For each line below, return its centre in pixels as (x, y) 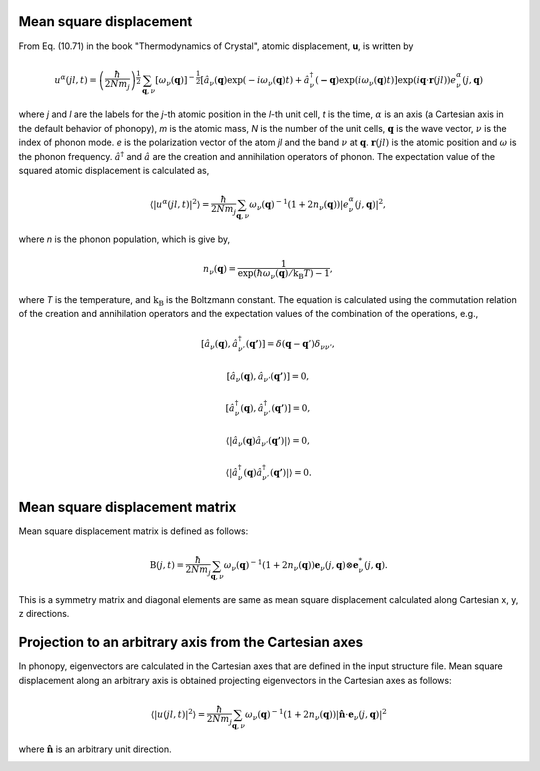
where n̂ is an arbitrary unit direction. (95, 749)
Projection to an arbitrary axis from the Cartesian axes (191, 642)
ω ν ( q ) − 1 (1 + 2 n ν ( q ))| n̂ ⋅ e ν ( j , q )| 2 (316, 714)
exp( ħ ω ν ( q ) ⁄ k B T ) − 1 (283, 274)
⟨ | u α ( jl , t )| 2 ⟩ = (179, 203)
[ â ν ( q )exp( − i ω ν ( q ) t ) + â (255, 81)
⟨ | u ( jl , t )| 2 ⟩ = (178, 713)
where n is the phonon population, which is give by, (124, 239)
